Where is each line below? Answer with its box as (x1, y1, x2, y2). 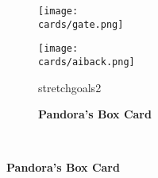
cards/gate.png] (38, 18, 124, 30)
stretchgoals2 (38, 79, 102, 95)
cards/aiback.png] (38, 56, 135, 68)
